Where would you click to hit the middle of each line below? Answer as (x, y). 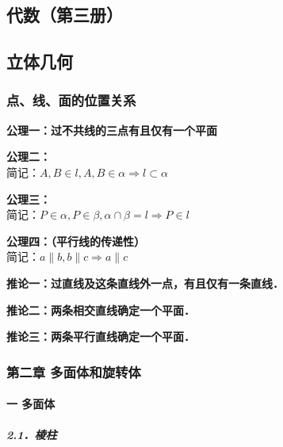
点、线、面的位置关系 (71, 100)
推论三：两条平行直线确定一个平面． (101, 336)
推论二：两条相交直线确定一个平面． (101, 309)
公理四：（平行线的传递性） (76, 241)
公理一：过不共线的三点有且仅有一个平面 (112, 130)
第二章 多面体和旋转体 (74, 371)
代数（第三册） (65, 15)
